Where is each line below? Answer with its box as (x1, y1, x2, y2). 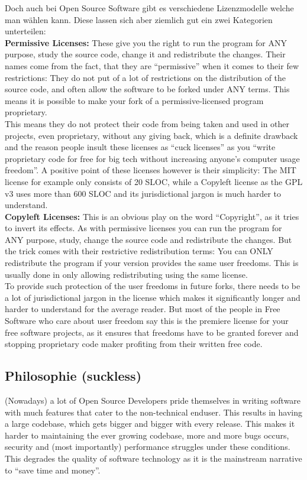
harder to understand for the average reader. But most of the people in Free (5, 303, 280, 315)
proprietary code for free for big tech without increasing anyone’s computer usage (5, 152, 300, 164)
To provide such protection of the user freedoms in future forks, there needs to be (5, 280, 300, 292)
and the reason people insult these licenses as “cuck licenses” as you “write (5, 141, 276, 153)
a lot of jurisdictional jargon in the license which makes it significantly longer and (5, 291, 300, 303)
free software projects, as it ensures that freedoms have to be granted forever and (5, 326, 299, 338)
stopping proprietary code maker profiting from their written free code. (5, 338, 263, 350)
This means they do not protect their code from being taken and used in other (5, 117, 290, 129)
